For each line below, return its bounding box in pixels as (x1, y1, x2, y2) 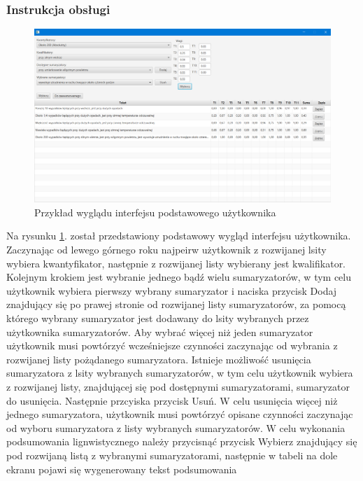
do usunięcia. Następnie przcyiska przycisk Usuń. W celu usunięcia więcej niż (6, 393, 338, 407)
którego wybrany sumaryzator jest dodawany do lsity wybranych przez (6, 310, 309, 325)
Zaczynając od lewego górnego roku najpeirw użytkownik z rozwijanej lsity (6, 242, 327, 257)
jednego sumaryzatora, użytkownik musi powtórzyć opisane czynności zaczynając (6, 407, 353, 421)
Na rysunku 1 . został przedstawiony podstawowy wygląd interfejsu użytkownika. (6, 228, 351, 243)
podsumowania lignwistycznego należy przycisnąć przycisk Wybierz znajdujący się (6, 434, 357, 449)
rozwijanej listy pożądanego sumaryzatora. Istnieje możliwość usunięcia (6, 351, 311, 366)
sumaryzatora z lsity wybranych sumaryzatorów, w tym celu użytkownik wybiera (6, 365, 353, 380)
